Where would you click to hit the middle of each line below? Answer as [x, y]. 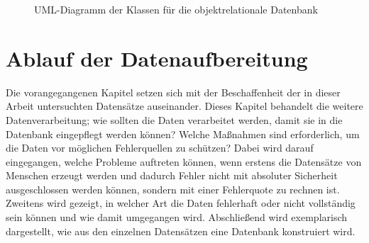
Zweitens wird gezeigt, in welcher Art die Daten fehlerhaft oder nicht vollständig [181, 203]
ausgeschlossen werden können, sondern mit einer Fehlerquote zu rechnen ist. [173, 189]
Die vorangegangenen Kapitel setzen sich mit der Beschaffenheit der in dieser [173, 92]
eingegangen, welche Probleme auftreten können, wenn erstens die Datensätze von [184, 161]
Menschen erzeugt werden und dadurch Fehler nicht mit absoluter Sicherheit [172, 175]
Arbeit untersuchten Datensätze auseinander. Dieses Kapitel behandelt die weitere [184, 106]
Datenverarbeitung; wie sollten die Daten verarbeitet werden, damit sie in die [174, 119]
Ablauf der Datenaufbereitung [157, 58]
